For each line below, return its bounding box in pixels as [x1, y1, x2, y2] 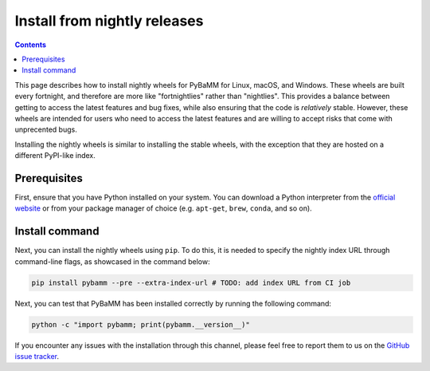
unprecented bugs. [14, 124, 77, 135]
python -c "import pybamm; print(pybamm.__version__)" [31, 320, 250, 329]
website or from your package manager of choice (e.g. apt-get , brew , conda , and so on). [14, 203, 312, 213]
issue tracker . [14, 351, 60, 361]
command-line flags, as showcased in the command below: [14, 256, 210, 266]
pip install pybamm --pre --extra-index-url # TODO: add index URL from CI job [31, 278, 351, 287]
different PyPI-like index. [14, 151, 96, 160]
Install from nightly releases [14, 12, 204, 30]
